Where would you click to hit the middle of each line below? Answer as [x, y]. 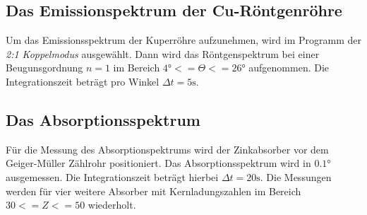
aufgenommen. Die [289, 68]
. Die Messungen [296, 176]
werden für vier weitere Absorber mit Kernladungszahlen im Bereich [154, 191]
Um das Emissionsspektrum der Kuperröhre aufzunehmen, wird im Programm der [183, 40]
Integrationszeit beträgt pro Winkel [83, 81]
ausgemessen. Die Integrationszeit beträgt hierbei [112, 176]
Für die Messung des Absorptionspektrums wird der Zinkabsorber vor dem [167, 149]
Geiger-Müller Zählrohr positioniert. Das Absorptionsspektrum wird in [158, 163]
